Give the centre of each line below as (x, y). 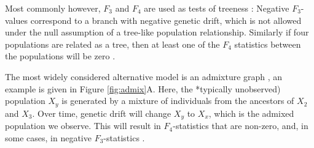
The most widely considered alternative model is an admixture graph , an (144, 76)
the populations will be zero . (60, 56)
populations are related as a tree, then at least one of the (112, 44)
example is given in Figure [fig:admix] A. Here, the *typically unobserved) (143, 88)
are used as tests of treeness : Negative (217, 8)
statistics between (268, 44)
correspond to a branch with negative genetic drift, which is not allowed (166, 20)
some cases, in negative (48, 137)
